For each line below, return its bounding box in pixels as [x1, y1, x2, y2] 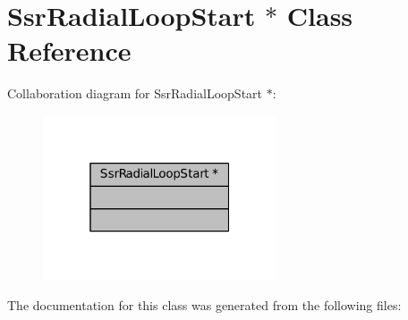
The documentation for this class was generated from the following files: [7, 295, 402, 314]
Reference [7, 32, 132, 69]
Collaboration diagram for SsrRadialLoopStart [7, 84, 263, 103]
